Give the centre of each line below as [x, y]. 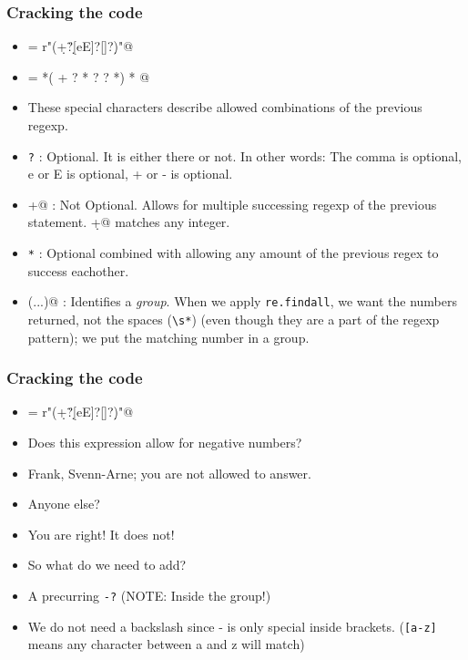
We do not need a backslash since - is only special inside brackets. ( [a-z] [232, 626]
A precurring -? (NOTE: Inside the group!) [149, 595]
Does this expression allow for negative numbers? [165, 442]
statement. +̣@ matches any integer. [129, 222]
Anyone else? [64, 504]
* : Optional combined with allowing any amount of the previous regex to [233, 253]
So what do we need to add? [107, 565]
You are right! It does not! [101, 534]
